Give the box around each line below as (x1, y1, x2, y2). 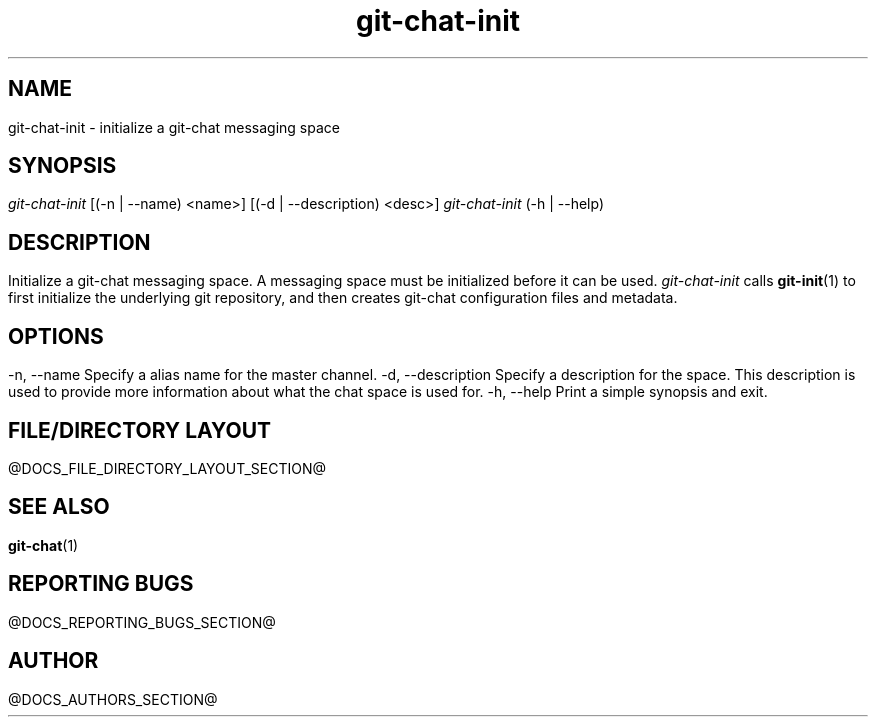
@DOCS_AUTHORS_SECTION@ (8, 690, 218, 708)
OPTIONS (8, 323, 104, 349)
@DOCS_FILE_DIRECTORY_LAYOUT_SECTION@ (8, 459, 327, 477)
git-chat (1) (8, 536, 79, 554)
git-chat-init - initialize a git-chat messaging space (8, 118, 340, 136)
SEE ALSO (8, 494, 110, 520)
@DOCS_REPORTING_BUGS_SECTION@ (8, 613, 276, 631)
